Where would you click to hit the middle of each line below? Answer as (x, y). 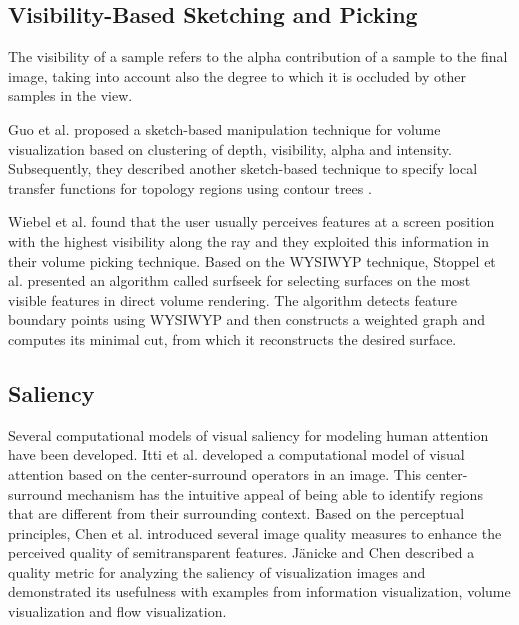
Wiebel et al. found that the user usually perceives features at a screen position (251, 221)
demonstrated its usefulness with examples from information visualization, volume (259, 591)
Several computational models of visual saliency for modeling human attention (248, 434)
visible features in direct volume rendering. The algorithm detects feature (232, 299)
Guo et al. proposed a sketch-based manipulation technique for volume (224, 128)
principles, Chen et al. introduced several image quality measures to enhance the (255, 532)
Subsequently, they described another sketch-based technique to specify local (243, 168)
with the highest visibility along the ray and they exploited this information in (249, 240)
